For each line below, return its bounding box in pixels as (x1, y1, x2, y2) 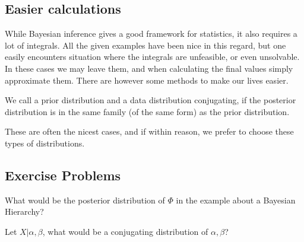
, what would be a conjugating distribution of (42, 225, 208, 237)
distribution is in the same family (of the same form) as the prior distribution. (5, 105, 290, 117)
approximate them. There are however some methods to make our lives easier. (5, 74, 289, 86)
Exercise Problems (5, 165, 121, 184)
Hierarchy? (5, 205, 44, 218)
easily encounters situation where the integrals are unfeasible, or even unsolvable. (5, 50, 300, 63)
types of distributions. (5, 136, 85, 149)
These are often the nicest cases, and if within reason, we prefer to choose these (5, 125, 294, 138)
